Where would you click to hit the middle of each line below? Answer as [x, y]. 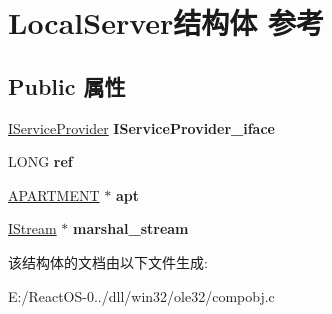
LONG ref [40, 161]
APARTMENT [54, 194]
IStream [32, 228]
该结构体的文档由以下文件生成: [108, 261]
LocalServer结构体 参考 [166, 22]
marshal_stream [131, 228]
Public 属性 [67, 85]
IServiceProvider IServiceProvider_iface [141, 127]
